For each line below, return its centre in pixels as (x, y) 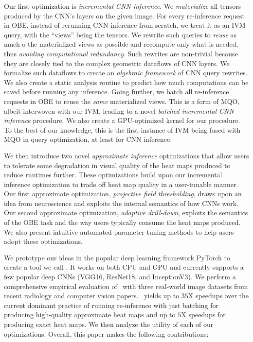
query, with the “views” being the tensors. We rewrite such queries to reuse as (120, 34)
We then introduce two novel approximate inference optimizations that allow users (126, 155)
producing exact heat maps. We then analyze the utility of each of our (109, 324)
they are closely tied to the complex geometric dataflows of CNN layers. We (117, 63)
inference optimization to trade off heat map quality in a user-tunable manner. (121, 184)
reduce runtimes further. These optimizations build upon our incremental (113, 175)
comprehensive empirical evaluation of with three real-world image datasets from (126, 286)
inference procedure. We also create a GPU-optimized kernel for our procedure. (122, 120)
